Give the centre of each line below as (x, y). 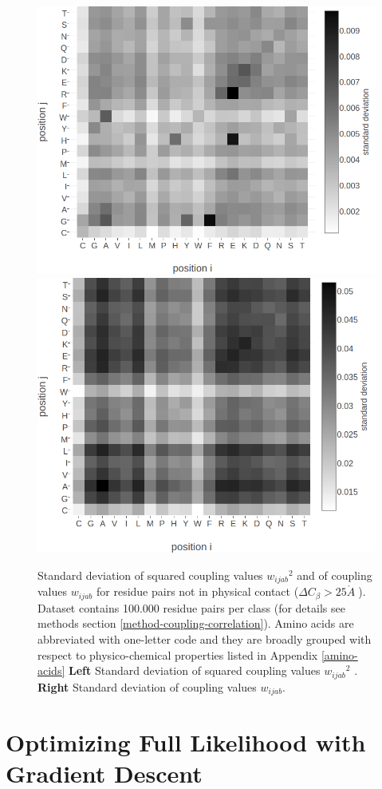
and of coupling (335, 575)
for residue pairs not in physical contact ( (197, 591)
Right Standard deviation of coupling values (147, 686)
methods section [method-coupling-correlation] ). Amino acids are (196, 623)
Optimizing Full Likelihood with (186, 742)
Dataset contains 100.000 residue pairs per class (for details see (191, 607)
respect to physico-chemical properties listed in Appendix (178, 654)
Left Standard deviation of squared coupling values (194, 670)
